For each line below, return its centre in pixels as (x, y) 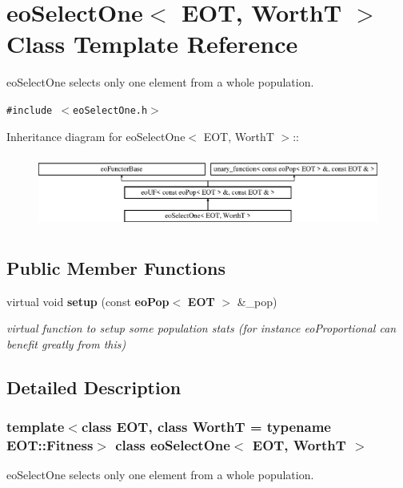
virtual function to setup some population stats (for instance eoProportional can (201, 328)
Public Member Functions (116, 267)
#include (30, 110)
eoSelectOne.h (110, 110)
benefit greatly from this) (66, 343)
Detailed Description (94, 387)
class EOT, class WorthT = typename (206, 427)
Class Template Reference (152, 44)
